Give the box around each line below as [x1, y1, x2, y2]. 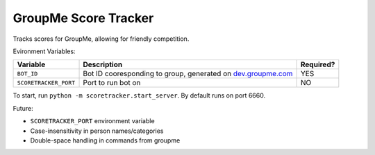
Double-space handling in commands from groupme [30, 136, 181, 145]
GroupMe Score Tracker [12, 10, 154, 26]
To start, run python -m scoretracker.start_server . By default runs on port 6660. [12, 91, 266, 100]
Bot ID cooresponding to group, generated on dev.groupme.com [83, 69, 293, 79]
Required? [300, 60, 335, 69]
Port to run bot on [83, 78, 141, 88]
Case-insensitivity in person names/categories [30, 127, 164, 135]
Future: [12, 104, 34, 112]
